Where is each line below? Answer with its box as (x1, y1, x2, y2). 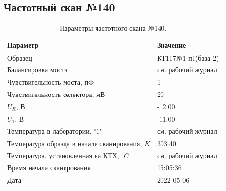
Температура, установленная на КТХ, (7, 150, 119, 160)
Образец (7, 52, 32, 63)
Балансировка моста (7, 64, 67, 75)
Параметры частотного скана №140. (60, 23, 167, 33)
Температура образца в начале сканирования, (7, 138, 142, 148)
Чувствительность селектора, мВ (7, 89, 105, 99)
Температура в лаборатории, (7, 126, 92, 136)
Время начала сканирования (7, 162, 91, 173)
